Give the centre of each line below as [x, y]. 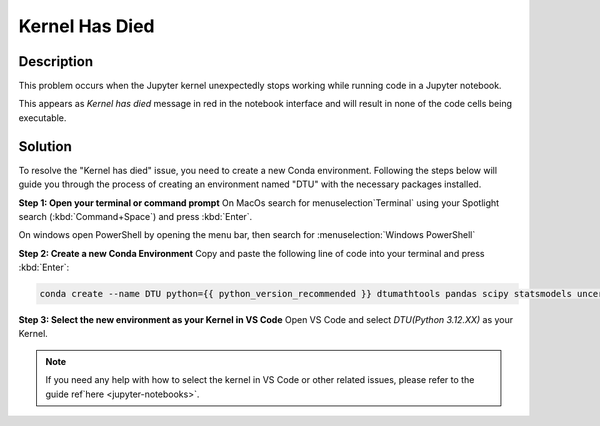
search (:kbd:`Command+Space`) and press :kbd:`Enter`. [135, 216]
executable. [42, 117]
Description [56, 61]
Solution [45, 146]
